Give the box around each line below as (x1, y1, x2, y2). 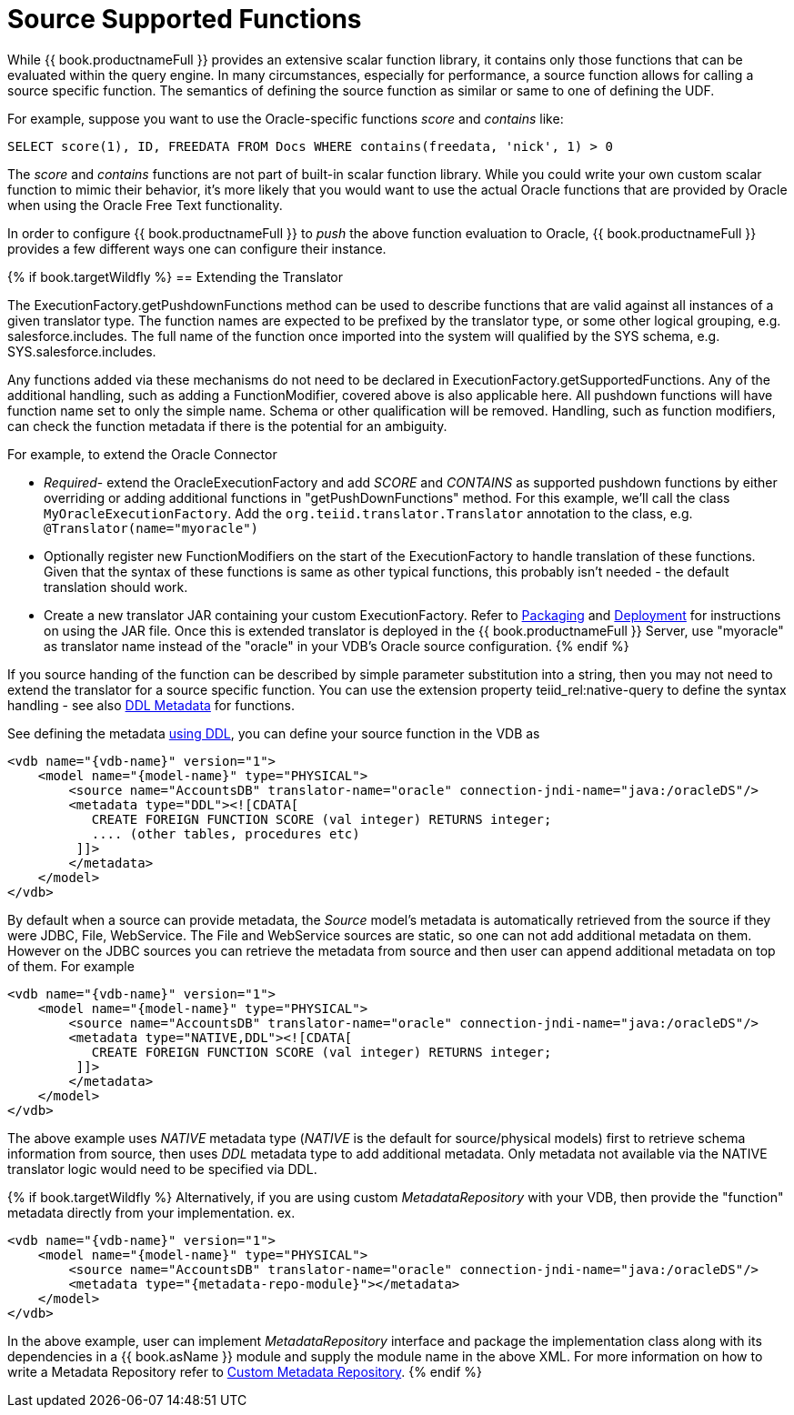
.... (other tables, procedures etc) (91, 826, 360, 841)
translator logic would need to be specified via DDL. (7, 1160, 317, 1177)
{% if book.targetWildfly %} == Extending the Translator (7, 268, 344, 285)
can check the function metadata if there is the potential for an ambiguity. (7, 417, 447, 434)
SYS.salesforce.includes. (7, 343, 156, 359)
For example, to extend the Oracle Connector (7, 446, 277, 462)
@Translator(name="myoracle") (44, 520, 259, 536)
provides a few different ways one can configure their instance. (7, 240, 387, 256)
